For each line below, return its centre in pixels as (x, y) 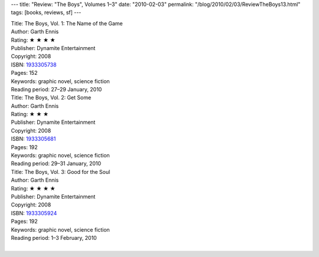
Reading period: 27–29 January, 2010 (56, 89)
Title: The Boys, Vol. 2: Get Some (51, 98)
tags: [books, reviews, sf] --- (46, 12)
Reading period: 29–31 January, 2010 (56, 164)
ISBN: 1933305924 (34, 213)
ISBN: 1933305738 (34, 64)
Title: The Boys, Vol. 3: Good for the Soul (61, 172)
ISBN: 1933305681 (33, 139)
